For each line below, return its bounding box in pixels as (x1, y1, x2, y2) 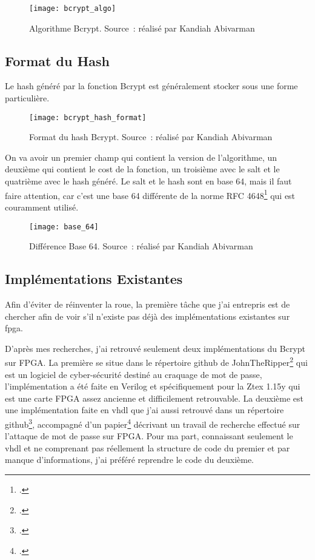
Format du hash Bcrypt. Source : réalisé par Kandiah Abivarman (29, 130, 273, 143)
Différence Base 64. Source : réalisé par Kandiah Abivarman (29, 240, 253, 252)
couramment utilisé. (5, 200, 79, 213)
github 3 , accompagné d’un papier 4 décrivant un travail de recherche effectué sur (5, 416, 300, 430)
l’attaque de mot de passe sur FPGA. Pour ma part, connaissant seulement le (5, 430, 293, 442)
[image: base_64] (29, 222, 99, 231)
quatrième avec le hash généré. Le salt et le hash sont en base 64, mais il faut (5, 175, 292, 187)
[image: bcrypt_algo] (29, 4, 116, 13)
